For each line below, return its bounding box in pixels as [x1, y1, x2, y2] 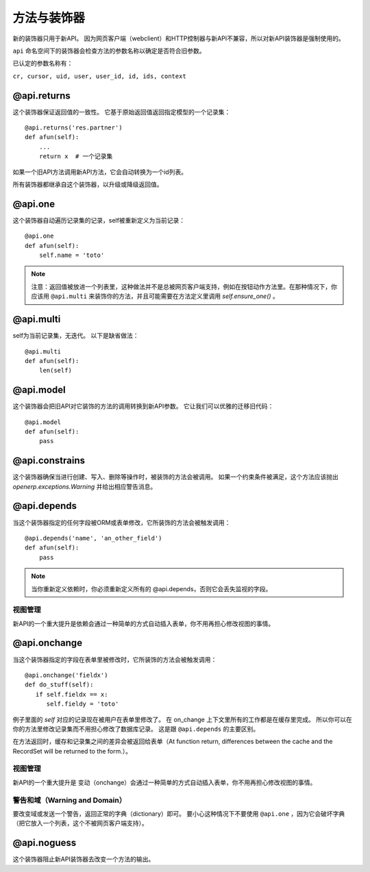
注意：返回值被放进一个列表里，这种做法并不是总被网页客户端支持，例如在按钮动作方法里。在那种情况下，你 [31, 282, 337, 290]
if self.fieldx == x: [35, 690, 108, 698]
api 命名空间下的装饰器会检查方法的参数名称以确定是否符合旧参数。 [12, 47, 206, 55]
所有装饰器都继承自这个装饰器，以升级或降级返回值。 [12, 180, 163, 188]
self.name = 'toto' [38, 251, 105, 260]
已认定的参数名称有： [12, 59, 73, 68]
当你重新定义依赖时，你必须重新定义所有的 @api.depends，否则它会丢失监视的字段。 [31, 584, 272, 593]
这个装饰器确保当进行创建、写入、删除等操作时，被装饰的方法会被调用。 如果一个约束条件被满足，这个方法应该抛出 [12, 473, 338, 481]
